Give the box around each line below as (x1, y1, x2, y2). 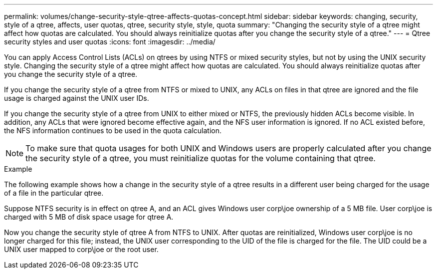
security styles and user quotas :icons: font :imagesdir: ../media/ (4, 37, 216, 46)
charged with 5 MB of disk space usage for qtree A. (4, 213, 174, 221)
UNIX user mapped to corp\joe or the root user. (4, 245, 159, 254)
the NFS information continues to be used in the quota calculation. (4, 126, 222, 135)
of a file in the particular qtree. (4, 189, 104, 197)
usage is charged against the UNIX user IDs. (4, 94, 149, 102)
